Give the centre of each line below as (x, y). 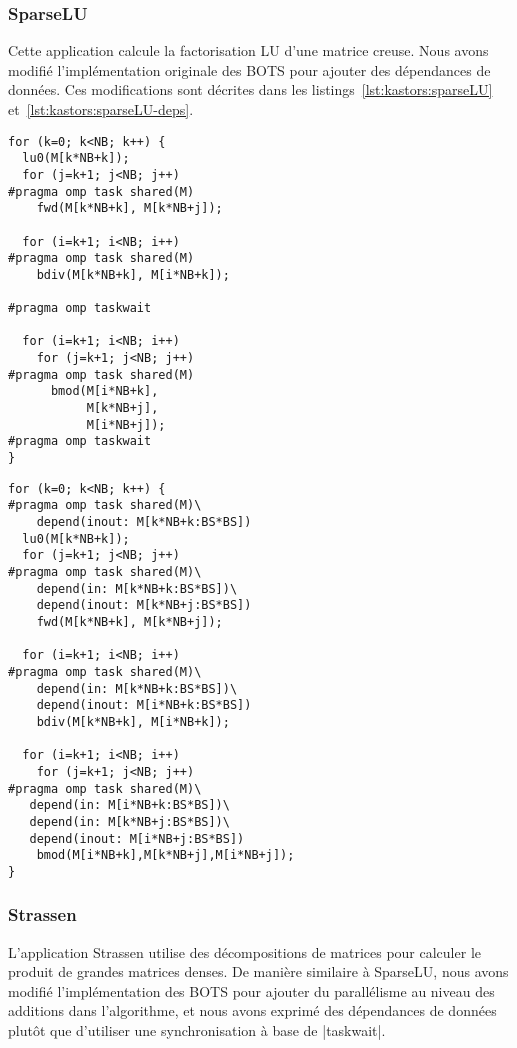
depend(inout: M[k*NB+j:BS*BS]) (144, 605)
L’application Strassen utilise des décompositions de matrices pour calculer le (244, 951)
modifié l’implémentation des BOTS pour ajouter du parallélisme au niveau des (251, 990)
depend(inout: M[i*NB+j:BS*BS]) (137, 838)
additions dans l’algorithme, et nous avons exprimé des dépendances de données (252, 1010)
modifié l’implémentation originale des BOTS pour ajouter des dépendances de (249, 69)
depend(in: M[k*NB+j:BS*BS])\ (129, 821)
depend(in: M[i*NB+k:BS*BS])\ (129, 805)
